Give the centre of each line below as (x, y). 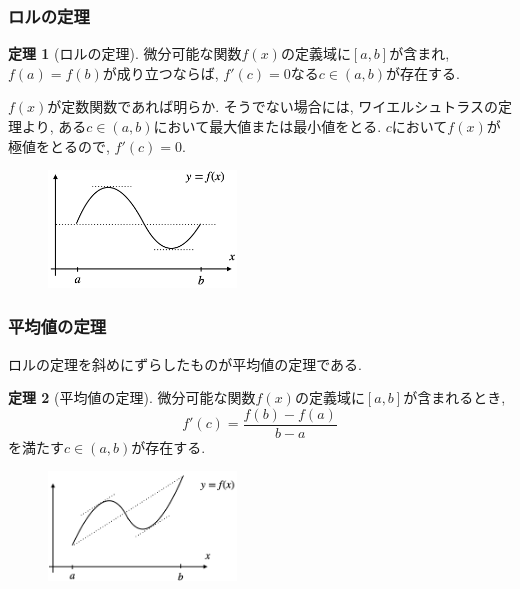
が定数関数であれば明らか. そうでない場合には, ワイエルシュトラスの (272, 106)
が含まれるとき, (454, 397)
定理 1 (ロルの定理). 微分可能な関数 (125, 53)
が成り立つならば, (160, 72)
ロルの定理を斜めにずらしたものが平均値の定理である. (185, 363)
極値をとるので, (59, 145)
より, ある (54, 126)
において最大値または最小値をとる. (267, 126)
